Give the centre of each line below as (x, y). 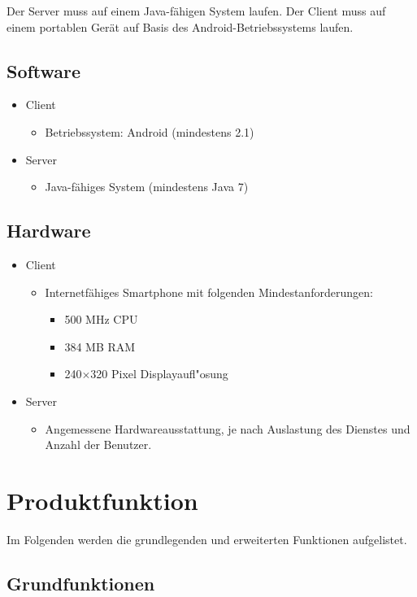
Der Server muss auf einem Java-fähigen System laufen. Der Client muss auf (196, 11)
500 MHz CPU (101, 319)
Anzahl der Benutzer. (98, 444)
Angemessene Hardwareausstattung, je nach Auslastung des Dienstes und (228, 428)
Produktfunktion (102, 500)
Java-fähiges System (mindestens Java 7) (147, 187)
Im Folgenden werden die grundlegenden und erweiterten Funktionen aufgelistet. (207, 539)
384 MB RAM (100, 346)
